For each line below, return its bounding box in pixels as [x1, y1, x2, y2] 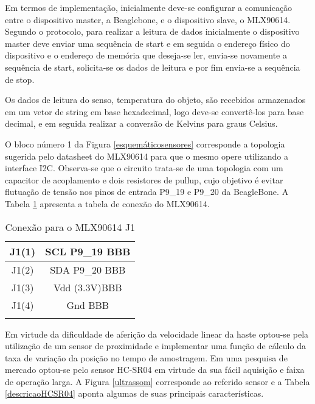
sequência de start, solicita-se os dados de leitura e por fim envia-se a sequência [5, 60, 300, 73]
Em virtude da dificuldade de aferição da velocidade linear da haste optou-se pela [5, 327, 309, 340]
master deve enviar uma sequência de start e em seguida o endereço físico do [5, 37, 290, 49]
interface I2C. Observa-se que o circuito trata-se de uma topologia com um [5, 161, 283, 174]
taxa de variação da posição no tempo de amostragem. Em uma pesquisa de [5, 351, 288, 364]
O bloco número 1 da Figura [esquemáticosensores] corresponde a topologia [5, 137, 285, 150]
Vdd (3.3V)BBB [53, 280, 122, 294]
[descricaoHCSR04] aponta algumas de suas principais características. [5, 387, 264, 400]
